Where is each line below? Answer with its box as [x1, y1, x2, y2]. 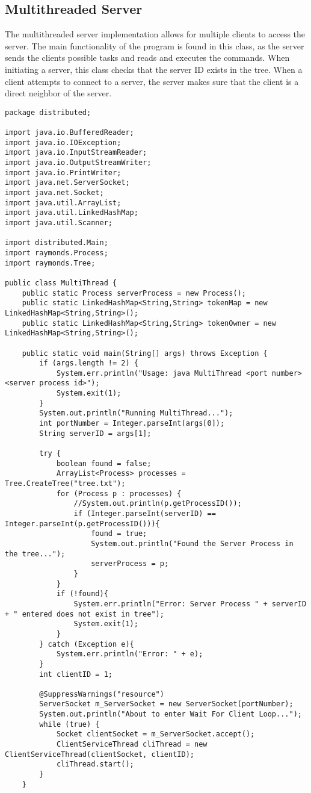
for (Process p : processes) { [56, 489, 182, 498]
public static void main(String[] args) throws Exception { [22, 349, 268, 358]
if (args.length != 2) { [39, 359, 138, 368]
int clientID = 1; [39, 670, 112, 679]
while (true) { [39, 720, 100, 729]
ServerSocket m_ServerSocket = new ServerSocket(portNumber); [39, 700, 294, 709]
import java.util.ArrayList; [5, 198, 122, 207]
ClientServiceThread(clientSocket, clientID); [5, 750, 194, 759]
